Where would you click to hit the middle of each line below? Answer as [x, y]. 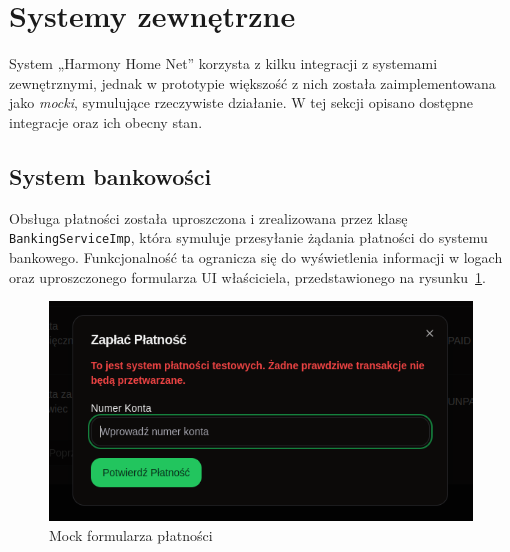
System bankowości [110, 175]
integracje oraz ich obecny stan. [106, 121]
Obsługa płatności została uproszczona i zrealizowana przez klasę [208, 217]
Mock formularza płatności [131, 534]
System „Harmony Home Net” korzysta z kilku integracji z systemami [223, 63]
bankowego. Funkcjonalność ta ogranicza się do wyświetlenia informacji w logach [256, 256]
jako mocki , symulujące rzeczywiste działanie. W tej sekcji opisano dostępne [241, 102]
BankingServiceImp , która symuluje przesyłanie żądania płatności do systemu [248, 237]
